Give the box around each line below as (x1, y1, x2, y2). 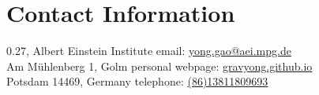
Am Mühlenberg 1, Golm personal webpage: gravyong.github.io (6, 57, 313, 74)
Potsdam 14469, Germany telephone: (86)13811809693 (6, 73, 268, 90)
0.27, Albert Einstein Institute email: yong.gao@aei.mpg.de (6, 42, 291, 59)
